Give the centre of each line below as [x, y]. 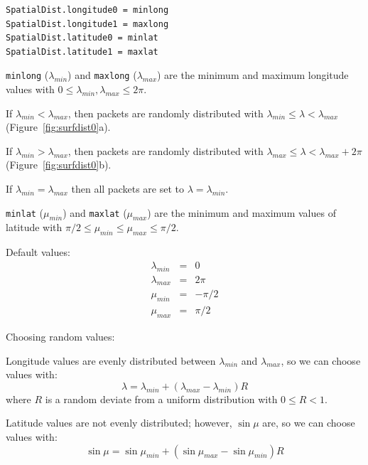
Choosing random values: [60, 337]
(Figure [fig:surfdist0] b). [59, 165]
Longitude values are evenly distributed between [111, 360]
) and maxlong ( [102, 75]
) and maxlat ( [95, 212]
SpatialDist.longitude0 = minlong [87, 10]
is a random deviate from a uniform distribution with [161, 399]
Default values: [38, 252]
